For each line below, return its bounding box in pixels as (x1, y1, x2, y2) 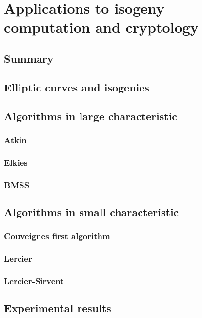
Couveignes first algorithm (4, 230, 110, 242)
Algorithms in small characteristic (4, 204, 179, 219)
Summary (4, 50, 54, 66)
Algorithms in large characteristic (4, 108, 178, 123)
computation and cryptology (4, 17, 199, 37)
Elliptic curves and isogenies (4, 79, 149, 94)
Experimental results (4, 300, 111, 316)
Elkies (4, 156, 28, 168)
